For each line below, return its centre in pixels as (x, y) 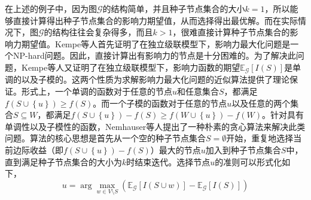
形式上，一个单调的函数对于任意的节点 (97, 91)
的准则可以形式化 (249, 161)
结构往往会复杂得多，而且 (103, 32)
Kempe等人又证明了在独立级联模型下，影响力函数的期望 (131, 67)
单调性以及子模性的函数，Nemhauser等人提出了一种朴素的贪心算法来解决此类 (155, 126)
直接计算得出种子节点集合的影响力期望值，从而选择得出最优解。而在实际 (155, 20)
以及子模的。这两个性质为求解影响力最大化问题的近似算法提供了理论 (155, 79)
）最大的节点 (176, 149)
